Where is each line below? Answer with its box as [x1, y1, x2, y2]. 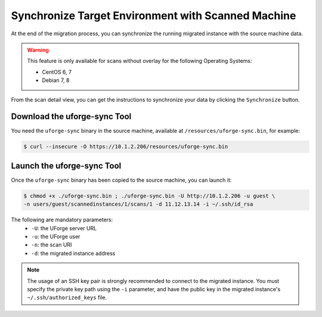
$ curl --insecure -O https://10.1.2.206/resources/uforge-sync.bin [23, 144, 228, 150]
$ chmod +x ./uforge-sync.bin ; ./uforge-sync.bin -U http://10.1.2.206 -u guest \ [23, 192, 275, 199]
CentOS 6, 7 [42, 68, 72, 75]
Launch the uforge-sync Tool [11, 160, 122, 170]
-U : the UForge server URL [31, 224, 97, 231]
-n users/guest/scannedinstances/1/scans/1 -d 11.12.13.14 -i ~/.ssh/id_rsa [23, 201, 253, 208]
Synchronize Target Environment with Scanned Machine [11, 9, 296, 22]
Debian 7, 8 [42, 77, 70, 84]
